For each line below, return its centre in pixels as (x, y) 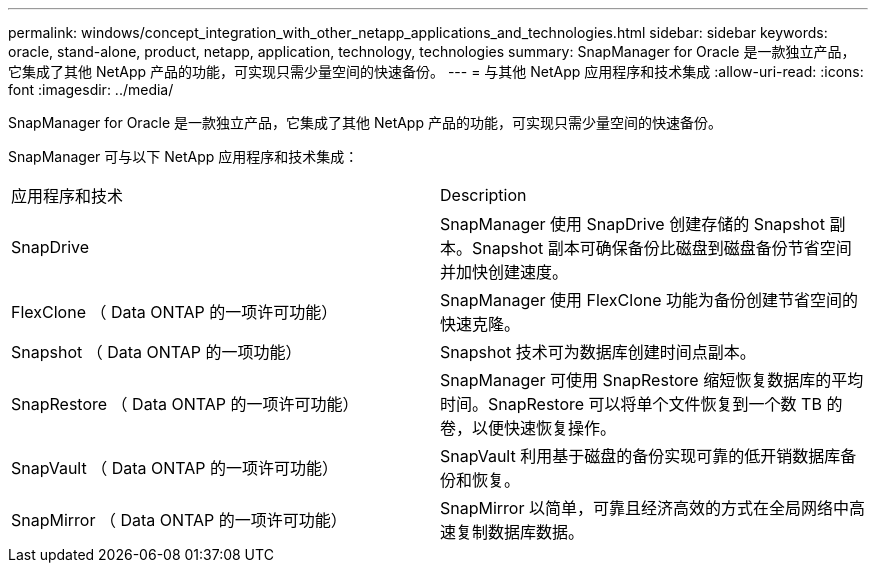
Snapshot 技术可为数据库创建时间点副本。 (598, 352)
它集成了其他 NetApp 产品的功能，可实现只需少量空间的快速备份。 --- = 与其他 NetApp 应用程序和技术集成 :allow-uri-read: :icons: (436, 71)
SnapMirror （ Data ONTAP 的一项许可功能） (179, 520)
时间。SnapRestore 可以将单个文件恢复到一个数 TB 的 (641, 404)
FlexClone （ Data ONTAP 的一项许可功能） (174, 312)
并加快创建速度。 (504, 272)
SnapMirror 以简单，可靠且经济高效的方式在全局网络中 (644, 508)
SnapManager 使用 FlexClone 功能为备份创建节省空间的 (649, 300)
